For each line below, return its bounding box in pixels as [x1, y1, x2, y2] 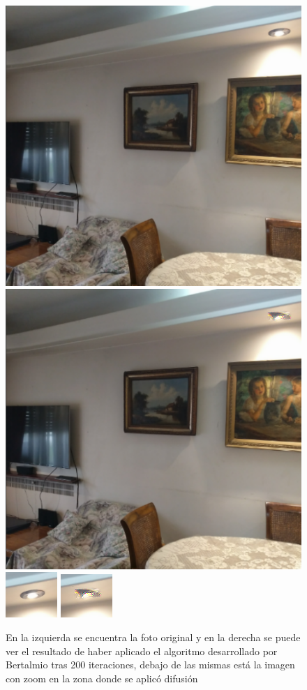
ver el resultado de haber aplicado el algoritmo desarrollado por [6, 643, 278, 658]
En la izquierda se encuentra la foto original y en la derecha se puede [6, 630, 301, 645]
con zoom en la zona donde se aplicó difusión [6, 670, 198, 685]
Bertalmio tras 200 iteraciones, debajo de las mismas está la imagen [6, 657, 295, 672]
